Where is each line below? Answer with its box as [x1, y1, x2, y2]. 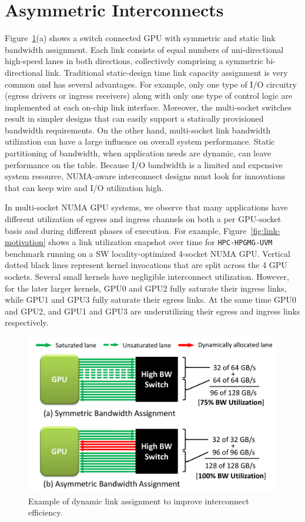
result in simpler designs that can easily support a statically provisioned [5, 112, 264, 125]
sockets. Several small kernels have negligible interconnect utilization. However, [5, 270, 289, 283]
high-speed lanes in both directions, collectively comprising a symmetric [5, 55, 263, 67]
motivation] [5, 236, 46, 248]
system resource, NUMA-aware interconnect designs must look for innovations [5, 170, 286, 182]
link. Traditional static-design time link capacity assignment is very [45, 66, 288, 78]
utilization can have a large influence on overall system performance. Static [5, 135, 275, 148]
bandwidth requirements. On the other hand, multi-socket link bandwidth [5, 123, 271, 136]
